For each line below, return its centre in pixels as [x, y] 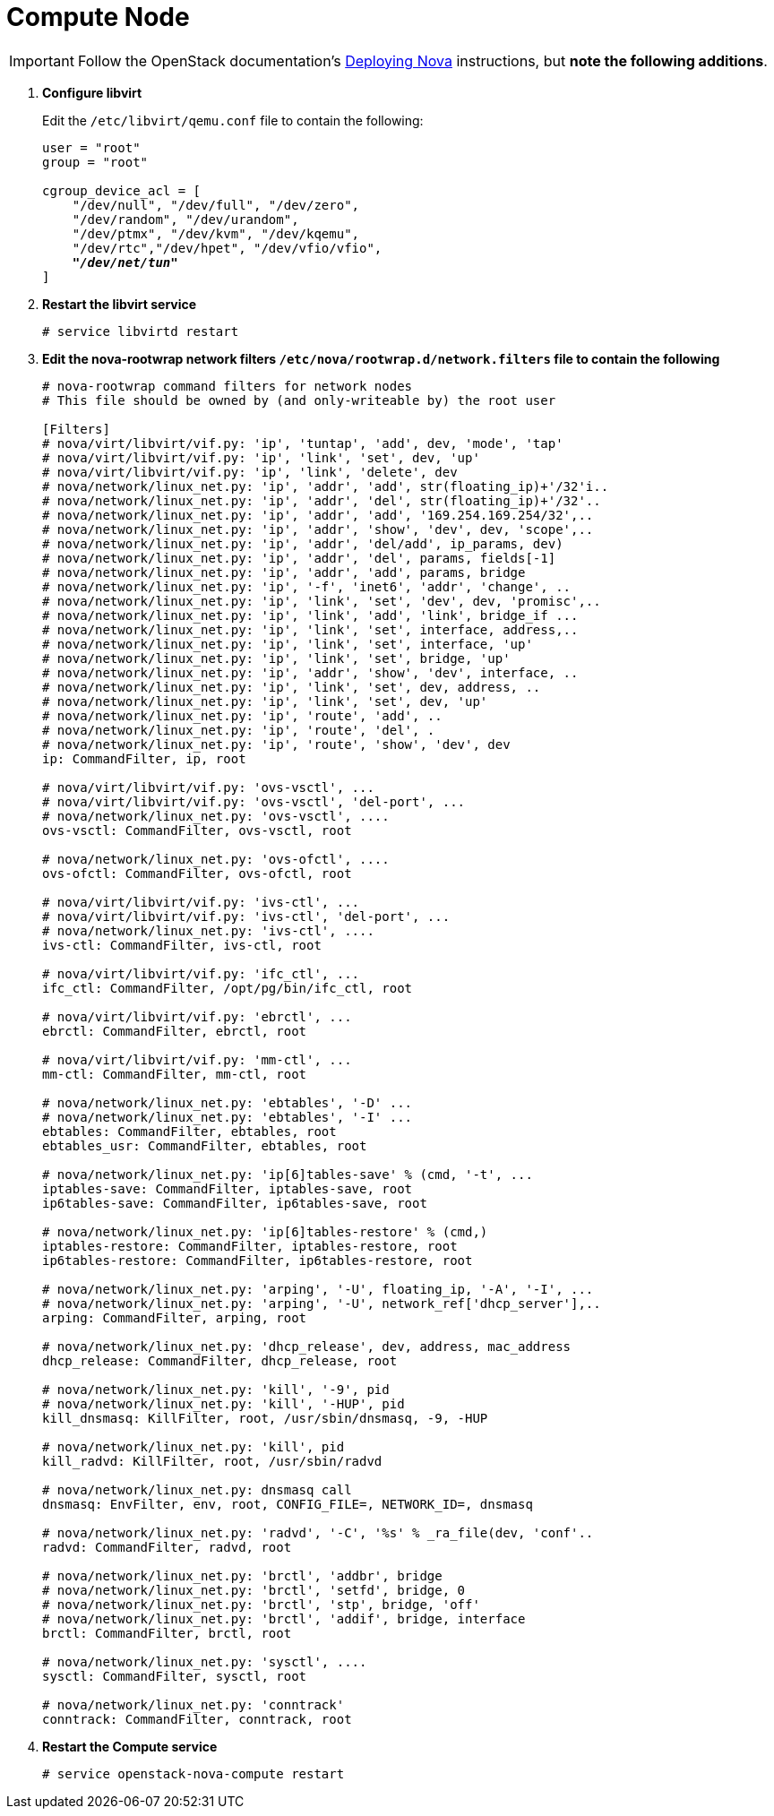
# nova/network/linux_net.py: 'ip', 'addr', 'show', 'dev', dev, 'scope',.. [318, 529]
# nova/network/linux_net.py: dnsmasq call [197, 1489]
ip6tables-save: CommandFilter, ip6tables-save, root [235, 1203]
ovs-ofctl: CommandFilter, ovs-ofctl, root [197, 873]
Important [42, 60]
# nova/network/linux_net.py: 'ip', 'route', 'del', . [239, 730]
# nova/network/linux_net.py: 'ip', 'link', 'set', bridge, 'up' [276, 658]
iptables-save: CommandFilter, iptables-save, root [228, 1188]
